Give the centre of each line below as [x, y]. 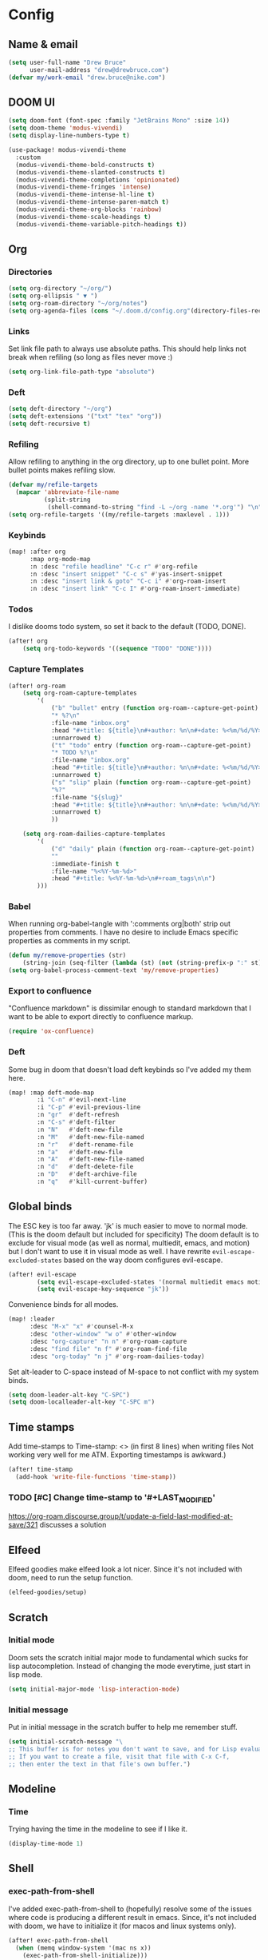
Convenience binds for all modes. [63, 1305]
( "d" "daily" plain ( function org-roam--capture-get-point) [153, 849]
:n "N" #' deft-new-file [80, 1129]
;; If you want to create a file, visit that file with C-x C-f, [119, 1756]
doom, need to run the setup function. [71, 1578]
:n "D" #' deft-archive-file [87, 1174]
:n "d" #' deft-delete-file [85, 1167]
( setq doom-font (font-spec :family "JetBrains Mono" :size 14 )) [119, 121]
